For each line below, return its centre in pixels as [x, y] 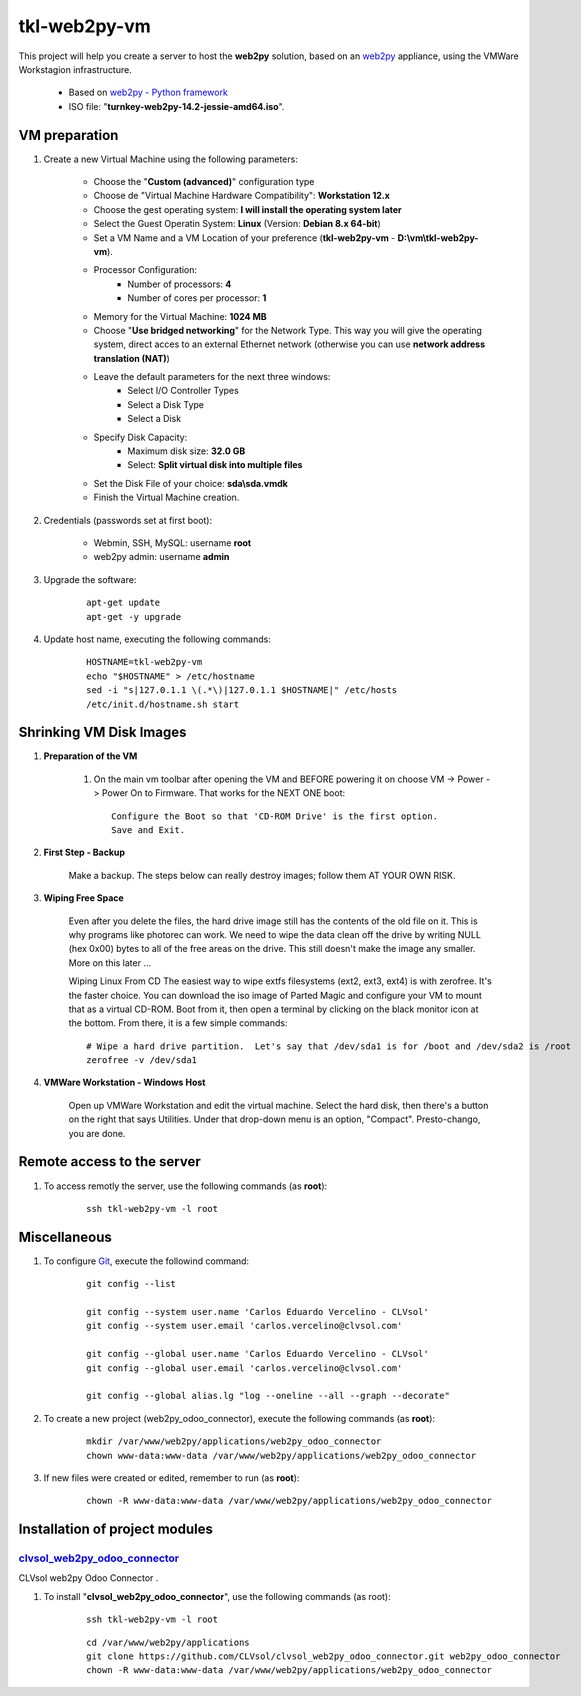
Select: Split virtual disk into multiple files [215, 465]
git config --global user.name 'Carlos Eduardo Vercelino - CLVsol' [257, 1354]
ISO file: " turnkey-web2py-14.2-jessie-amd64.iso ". [176, 106]
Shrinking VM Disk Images [102, 732]
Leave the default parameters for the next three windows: [212, 377]
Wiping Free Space [83, 898]
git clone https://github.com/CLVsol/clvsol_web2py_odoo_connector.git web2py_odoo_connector [323, 1656]
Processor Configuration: [145, 270]
